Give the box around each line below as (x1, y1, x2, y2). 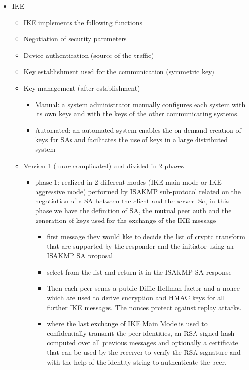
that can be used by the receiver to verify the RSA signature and (47, 347, 241, 357)
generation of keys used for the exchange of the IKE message (35, 215, 216, 225)
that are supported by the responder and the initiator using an (47, 240, 234, 251)
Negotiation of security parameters (23, 34, 127, 44)
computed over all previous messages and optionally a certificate (47, 337, 238, 348)
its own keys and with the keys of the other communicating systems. (35, 109, 239, 119)
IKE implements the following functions (23, 17, 142, 27)
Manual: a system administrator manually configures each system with (35, 99, 246, 109)
